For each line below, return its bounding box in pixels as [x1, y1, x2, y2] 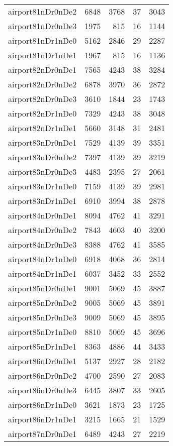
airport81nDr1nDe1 [8, 49, 77, 61]
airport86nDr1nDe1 [8, 413, 77, 425]
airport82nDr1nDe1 [8, 122, 77, 134]
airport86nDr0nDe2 [8, 370, 77, 381]
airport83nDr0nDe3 [8, 166, 77, 177]
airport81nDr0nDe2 [8, 6, 77, 17]
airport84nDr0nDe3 [8, 239, 77, 250]
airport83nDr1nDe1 [8, 195, 77, 206]
